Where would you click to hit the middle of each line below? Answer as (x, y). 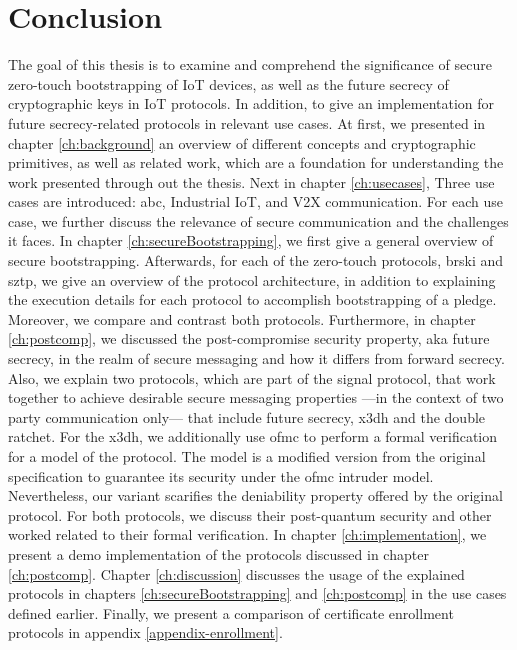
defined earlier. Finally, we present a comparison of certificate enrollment (231, 612)
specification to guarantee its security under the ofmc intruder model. (221, 475)
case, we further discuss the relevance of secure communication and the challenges (258, 220)
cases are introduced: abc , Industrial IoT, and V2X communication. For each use (255, 201)
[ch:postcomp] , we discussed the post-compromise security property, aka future (249, 338)
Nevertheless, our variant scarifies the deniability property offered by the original (255, 495)
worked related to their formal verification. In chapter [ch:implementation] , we (247, 534)
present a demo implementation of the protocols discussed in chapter (218, 553)
